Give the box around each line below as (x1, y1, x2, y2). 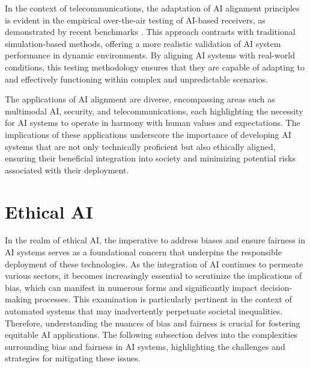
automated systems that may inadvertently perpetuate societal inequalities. (5, 305, 283, 317)
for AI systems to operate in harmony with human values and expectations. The (5, 116, 300, 129)
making (5, 293, 32, 305)
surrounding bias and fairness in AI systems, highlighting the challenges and (5, 340, 285, 352)
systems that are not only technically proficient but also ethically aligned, (5, 140, 276, 152)
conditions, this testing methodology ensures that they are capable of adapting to (5, 60, 305, 73)
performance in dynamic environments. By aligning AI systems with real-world (5, 49, 295, 61)
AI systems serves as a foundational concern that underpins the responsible (5, 246, 282, 258)
